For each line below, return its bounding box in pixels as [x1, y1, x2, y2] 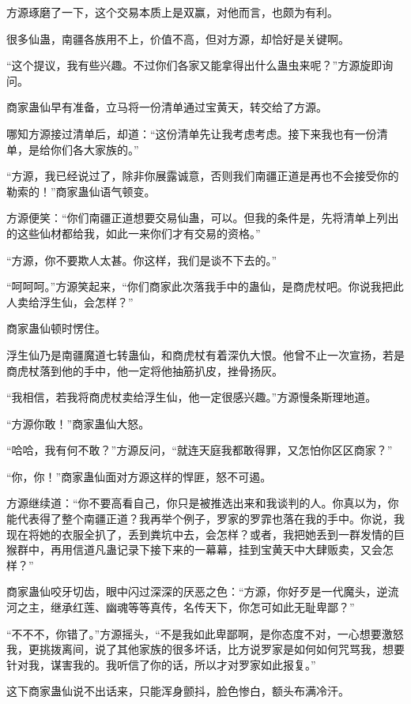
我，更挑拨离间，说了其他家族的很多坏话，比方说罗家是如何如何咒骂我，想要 [6, 641, 405, 657]
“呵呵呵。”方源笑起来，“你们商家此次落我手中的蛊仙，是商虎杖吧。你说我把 [6, 278, 393, 295]
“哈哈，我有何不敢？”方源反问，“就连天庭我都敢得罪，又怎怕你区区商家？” [6, 442, 393, 458]
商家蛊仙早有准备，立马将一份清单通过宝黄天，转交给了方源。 [6, 99, 327, 115]
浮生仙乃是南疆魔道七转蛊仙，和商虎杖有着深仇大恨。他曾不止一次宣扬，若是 [6, 346, 405, 363]
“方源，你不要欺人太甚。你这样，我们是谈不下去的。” [6, 251, 277, 268]
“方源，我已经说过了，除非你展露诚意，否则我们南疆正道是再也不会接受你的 [6, 168, 399, 184]
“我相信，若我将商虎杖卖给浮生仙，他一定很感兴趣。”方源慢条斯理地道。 [6, 389, 377, 405]
